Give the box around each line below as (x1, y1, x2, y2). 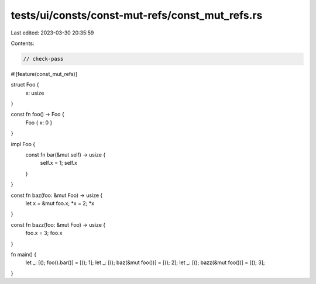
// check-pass (23, 56, 64, 62)
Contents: (11, 40, 35, 47)
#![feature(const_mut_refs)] (11, 70, 78, 77)
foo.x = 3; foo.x (25, 230, 63, 237)
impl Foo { (11, 140, 35, 147)
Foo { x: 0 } (25, 119, 53, 126)
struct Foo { (11, 81, 39, 88)
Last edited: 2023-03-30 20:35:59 (11, 29, 94, 36)
